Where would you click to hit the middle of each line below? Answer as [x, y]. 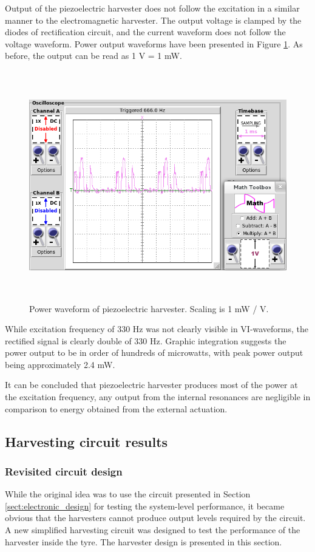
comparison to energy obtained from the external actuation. [116, 408]
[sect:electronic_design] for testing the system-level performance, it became [145, 506]
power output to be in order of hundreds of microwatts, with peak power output [154, 353]
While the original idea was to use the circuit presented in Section [128, 494]
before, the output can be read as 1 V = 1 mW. [93, 56]
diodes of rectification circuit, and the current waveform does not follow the [145, 32]
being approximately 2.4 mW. [60, 364]
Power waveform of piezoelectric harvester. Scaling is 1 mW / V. [149, 308]
